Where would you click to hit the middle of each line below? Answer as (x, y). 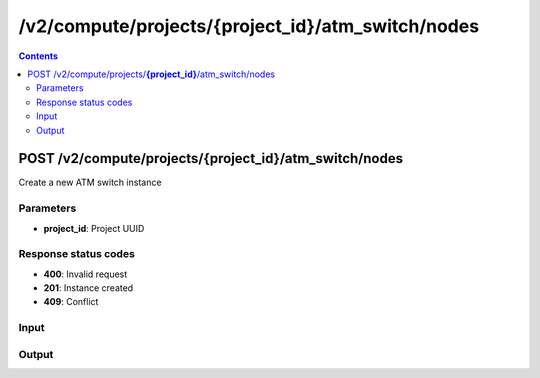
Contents (38, 56)
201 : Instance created (88, 288)
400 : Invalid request (85, 274)
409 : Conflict (71, 302)
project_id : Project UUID (94, 228)
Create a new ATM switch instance (90, 182)
